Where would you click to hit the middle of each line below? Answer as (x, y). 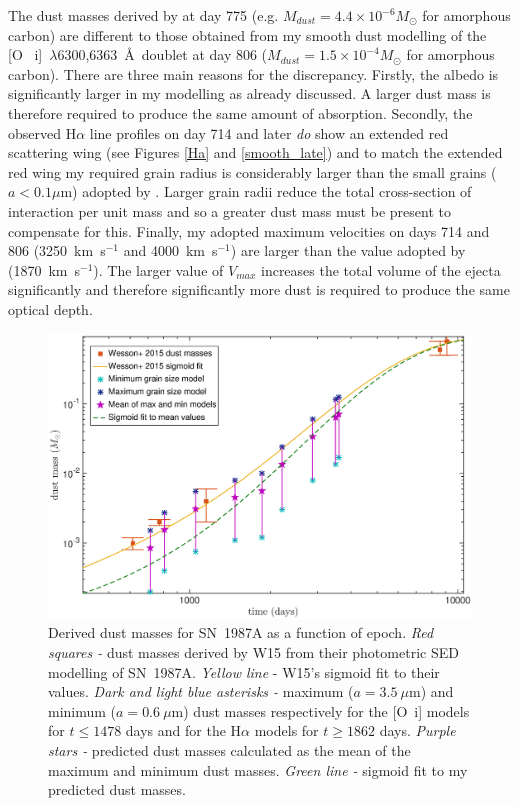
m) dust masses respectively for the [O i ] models (320, 710)
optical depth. (50, 308)
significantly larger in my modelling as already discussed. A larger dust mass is (249, 93)
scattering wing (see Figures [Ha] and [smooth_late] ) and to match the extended (255, 152)
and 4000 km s (170, 250)
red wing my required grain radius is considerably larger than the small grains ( (252, 171)
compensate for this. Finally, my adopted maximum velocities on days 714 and (249, 230)
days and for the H (183, 730)
